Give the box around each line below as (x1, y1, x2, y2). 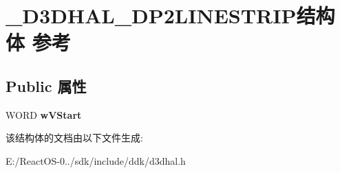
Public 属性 (6, 75, 87, 96)
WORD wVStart (6, 107, 82, 122)
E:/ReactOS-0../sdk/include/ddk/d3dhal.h (6, 153, 186, 168)
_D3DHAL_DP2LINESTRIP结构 (6, 1, 335, 30)
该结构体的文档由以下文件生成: (6, 130, 143, 145)
